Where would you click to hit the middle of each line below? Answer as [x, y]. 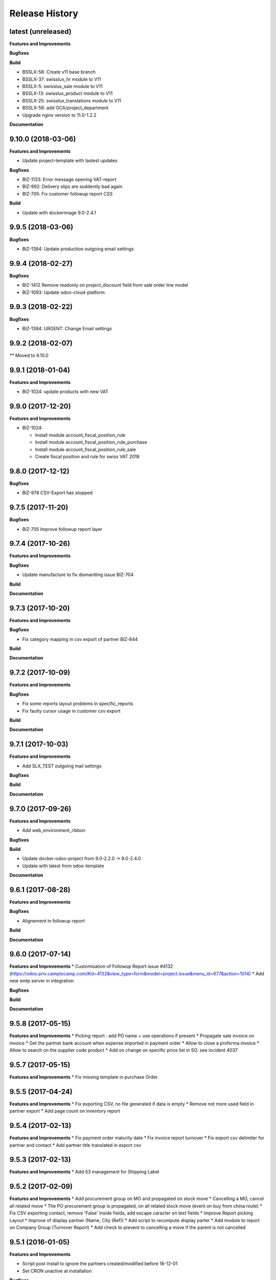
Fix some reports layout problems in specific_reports [78, 703]
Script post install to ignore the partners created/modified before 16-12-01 [100, 1264]
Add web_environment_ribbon [54, 830]
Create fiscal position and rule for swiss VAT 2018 [87, 456]
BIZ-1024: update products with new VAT [65, 392]
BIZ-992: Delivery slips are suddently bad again [72, 186]
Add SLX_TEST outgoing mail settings [62, 766]
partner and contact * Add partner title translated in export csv [75, 1145]
